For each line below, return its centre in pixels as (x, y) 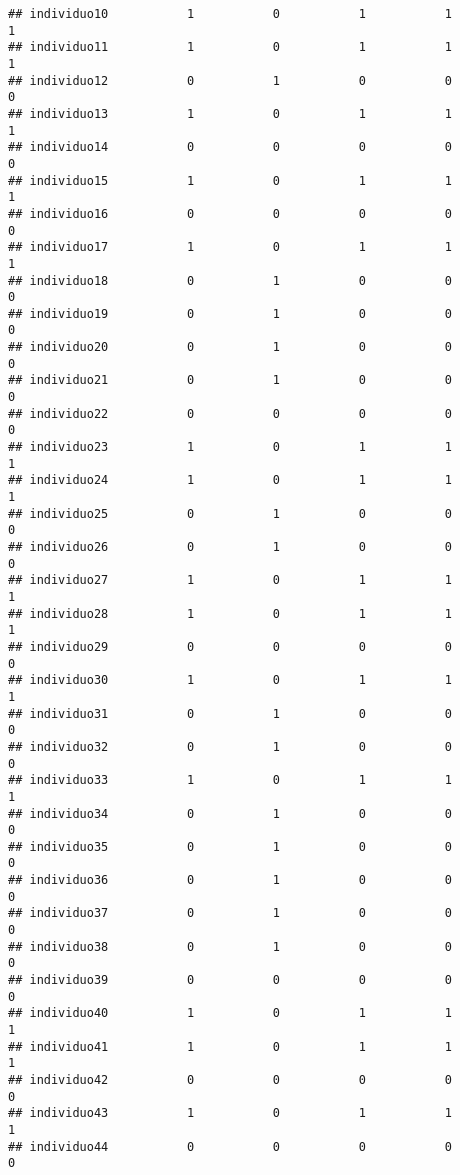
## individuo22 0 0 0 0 (230, 413)
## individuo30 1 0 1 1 (230, 680)
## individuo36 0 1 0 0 (230, 880)
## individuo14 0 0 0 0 (230, 147)
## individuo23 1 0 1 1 (230, 447)
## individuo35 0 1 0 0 (230, 846)
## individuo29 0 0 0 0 (230, 646)
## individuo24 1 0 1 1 (230, 480)
